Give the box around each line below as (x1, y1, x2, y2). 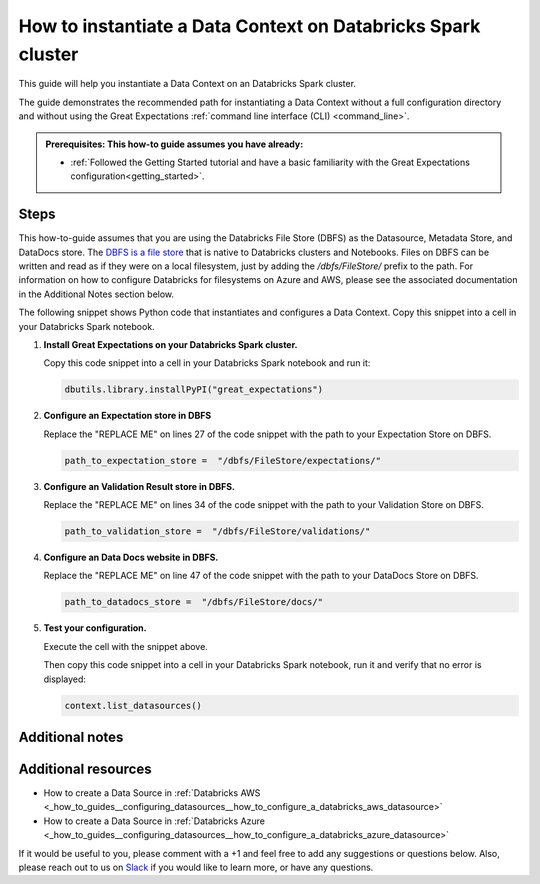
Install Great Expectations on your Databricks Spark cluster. (43, 338, 298, 350)
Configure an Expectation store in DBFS (43, 410, 212, 422)
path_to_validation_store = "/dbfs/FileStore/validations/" (64, 526, 371, 537)
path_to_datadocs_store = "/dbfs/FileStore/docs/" (64, 596, 324, 608)
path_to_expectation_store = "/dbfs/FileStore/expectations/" (64, 455, 382, 466)
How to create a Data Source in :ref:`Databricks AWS (43, 787, 261, 799)
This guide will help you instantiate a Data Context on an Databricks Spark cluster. (18, 78, 357, 90)
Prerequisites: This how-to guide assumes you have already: (45, 138, 304, 150)
